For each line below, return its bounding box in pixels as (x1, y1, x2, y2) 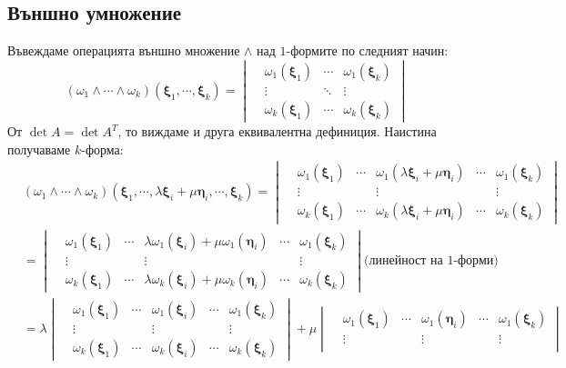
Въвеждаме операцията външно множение (7, 41, 240, 60)
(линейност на (364, 254, 443, 267)
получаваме (7, 139, 71, 158)
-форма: (81, 139, 124, 158)
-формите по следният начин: (286, 41, 449, 60)
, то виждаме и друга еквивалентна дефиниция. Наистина (117, 122, 437, 141)
